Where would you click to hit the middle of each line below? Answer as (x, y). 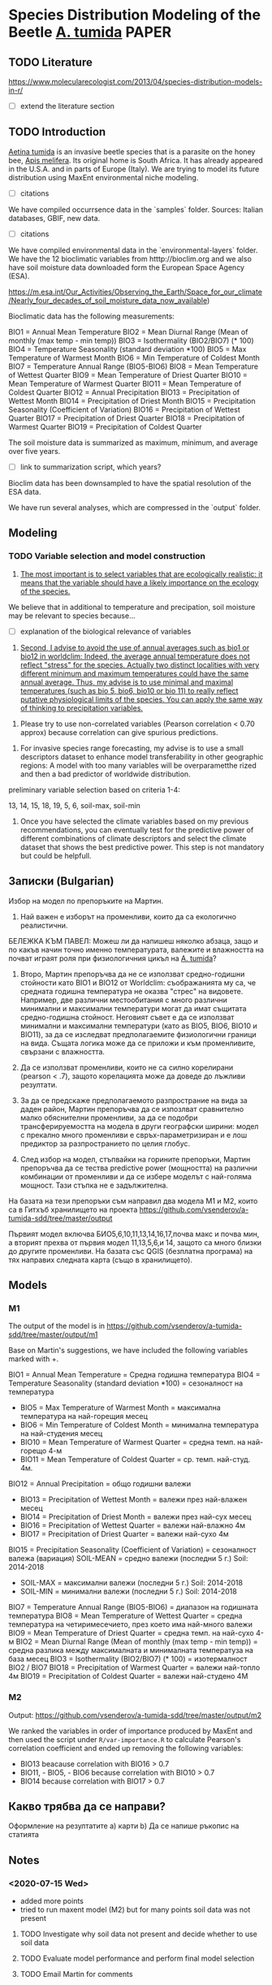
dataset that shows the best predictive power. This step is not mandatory (142, 847)
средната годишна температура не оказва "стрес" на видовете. (132, 991)
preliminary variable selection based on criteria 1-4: (95, 789)
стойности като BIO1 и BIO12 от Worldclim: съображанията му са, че (138, 982)
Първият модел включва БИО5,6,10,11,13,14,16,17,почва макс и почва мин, (134, 1234)
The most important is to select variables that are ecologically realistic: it (141, 573)
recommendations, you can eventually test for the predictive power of (137, 829)
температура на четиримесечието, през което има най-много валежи (131, 1624)
